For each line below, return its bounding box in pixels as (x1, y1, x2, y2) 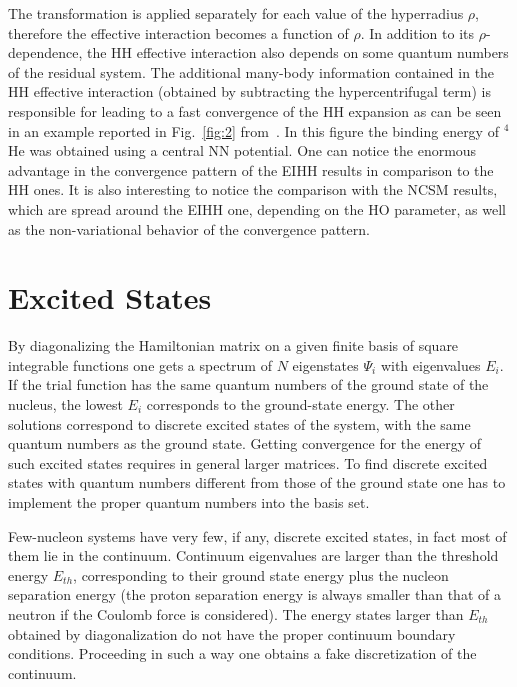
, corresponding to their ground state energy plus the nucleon (73, 564, 449, 585)
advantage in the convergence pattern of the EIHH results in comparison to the (8, 159, 494, 180)
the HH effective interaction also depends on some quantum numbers (86, 42, 509, 63)
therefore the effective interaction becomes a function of (8, 22, 349, 43)
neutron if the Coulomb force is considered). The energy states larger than (8, 603, 464, 624)
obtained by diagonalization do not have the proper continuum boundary (8, 623, 456, 644)
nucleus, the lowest (8, 394, 123, 415)
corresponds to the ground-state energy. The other (146, 394, 455, 415)
